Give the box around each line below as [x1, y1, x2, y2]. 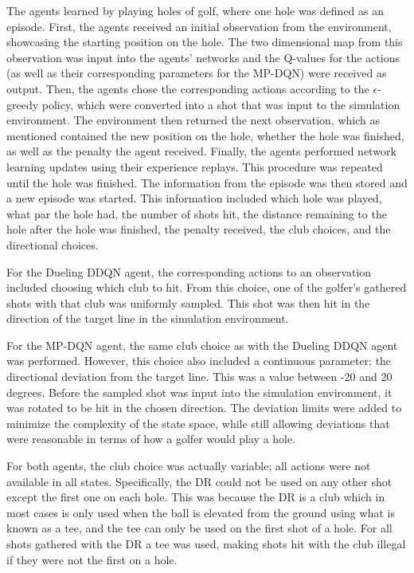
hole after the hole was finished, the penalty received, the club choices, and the [6, 221, 391, 237]
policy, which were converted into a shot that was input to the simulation [41, 96, 400, 112]
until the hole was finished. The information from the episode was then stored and [6, 174, 408, 190]
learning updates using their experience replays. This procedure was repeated [6, 158, 383, 175]
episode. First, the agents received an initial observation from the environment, [6, 18, 392, 34]
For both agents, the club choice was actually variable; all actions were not [6, 457, 371, 474]
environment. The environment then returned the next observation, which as [6, 112, 380, 128]
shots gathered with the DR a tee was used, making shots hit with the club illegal [6, 536, 406, 551]
